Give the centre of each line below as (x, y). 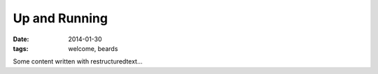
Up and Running (61, 18)
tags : (21, 48)
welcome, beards (93, 48)
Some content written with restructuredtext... (78, 61)
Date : (21, 39)
